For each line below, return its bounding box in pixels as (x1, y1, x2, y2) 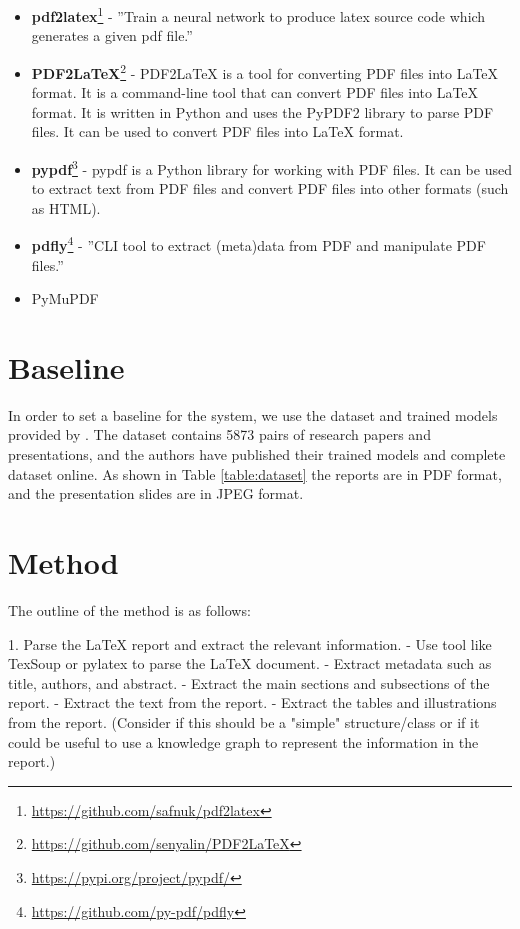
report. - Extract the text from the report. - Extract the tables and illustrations (8, 692, 497, 713)
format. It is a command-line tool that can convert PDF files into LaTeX (31, 82, 479, 103)
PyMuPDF (31, 288, 99, 309)
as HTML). (31, 197, 101, 218)
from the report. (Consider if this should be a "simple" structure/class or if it (8, 711, 480, 732)
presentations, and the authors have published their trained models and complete (8, 444, 506, 465)
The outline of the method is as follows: (8, 599, 251, 620)
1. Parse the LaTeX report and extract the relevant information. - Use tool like (8, 633, 492, 654)
